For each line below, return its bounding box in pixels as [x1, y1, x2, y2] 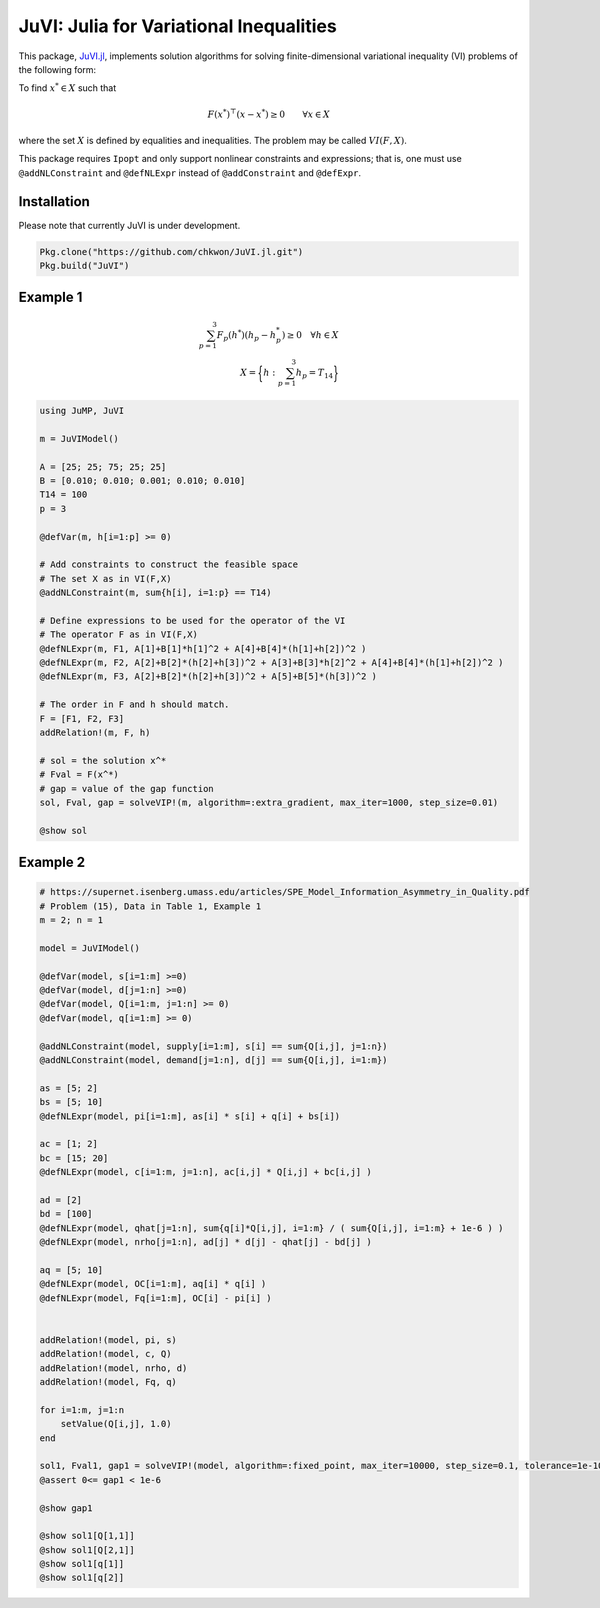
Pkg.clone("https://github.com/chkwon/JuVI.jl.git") [39, 246, 304, 257]
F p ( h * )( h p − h [216, 328, 277, 343]
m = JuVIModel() [39, 433, 120, 444]
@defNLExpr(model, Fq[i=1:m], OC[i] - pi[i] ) [39, 1292, 272, 1304]
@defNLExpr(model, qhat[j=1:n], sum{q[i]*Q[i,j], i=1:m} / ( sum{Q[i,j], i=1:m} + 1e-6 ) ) [39, 1222, 504, 1234]
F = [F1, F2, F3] [39, 713, 125, 724]
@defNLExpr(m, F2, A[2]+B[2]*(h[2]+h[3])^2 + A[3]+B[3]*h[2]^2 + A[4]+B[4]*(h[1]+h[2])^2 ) [39, 657, 504, 669]
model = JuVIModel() [39, 942, 140, 954]
